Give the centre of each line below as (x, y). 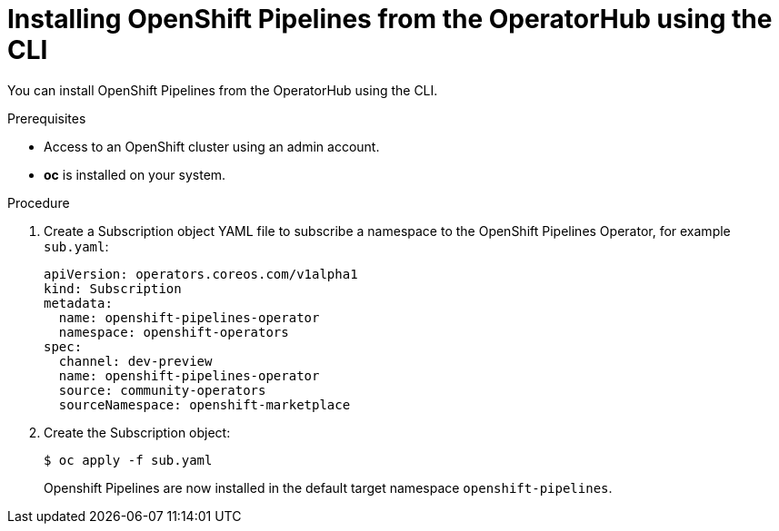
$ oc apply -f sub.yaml (128, 460)
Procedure (39, 202)
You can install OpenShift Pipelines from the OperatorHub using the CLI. (223, 90)
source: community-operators (162, 390)
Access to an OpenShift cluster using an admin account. (212, 146)
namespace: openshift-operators (174, 332)
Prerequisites (47, 118)
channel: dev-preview (135, 361)
